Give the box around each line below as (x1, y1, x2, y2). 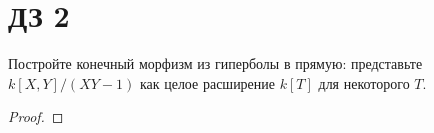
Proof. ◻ (8, 106, 64, 127)
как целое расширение (139, 72, 276, 93)
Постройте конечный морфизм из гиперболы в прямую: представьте (8, 53, 423, 74)
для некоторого (318, 72, 410, 93)
